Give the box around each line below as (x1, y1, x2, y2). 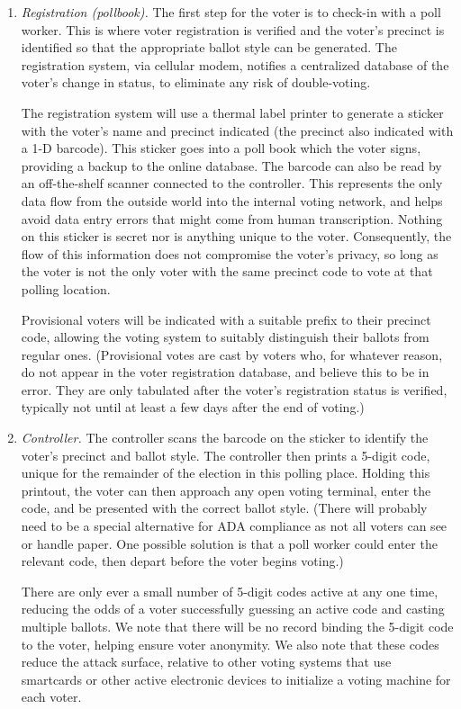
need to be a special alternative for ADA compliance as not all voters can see (21, 516, 447, 535)
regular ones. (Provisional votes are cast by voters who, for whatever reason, (21, 345, 443, 363)
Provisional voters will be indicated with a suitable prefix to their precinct (21, 310, 431, 328)
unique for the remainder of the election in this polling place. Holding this (21, 463, 430, 482)
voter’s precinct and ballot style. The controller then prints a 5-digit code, (21, 445, 430, 464)
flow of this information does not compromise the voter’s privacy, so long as (21, 244, 438, 263)
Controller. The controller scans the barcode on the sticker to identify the (21, 428, 429, 447)
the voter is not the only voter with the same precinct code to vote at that (21, 262, 433, 281)
